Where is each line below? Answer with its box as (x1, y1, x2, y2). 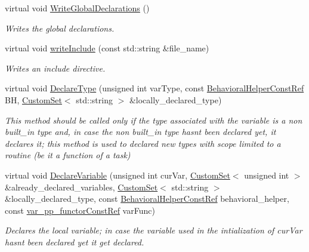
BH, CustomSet (5, 93, 62, 106)
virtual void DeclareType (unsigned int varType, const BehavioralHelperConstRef (5, 82, 304, 94)
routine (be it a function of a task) (5, 149, 131, 161)
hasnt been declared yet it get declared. (5, 235, 144, 248)
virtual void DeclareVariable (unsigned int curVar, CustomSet (5, 168, 230, 181)
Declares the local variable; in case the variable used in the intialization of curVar (5, 224, 302, 236)
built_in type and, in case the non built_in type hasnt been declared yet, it (5, 125, 276, 138)
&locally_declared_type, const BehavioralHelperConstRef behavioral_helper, (5, 192, 289, 205)
